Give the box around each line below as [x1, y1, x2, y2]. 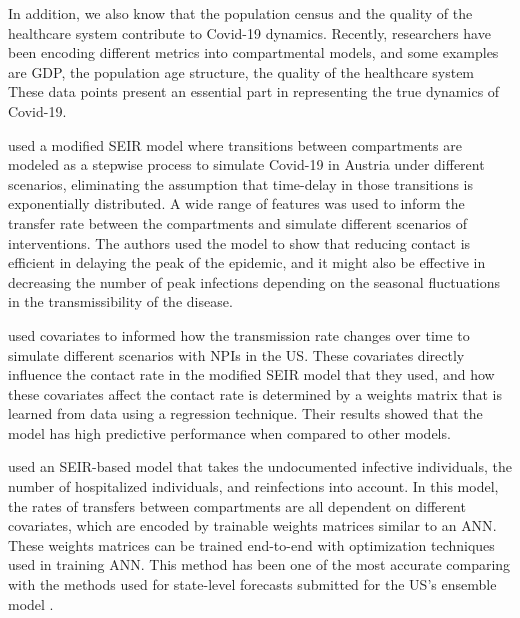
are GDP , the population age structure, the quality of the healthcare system [8, 61, 475, 82]
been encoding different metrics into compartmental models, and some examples [8, 42, 499, 63]
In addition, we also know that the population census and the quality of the [8, 3, 473, 23]
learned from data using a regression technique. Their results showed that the [8, 403, 483, 424]
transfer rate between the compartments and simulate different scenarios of [8, 212, 468, 233]
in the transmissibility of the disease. [8, 291, 233, 312]
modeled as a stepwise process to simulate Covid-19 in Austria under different [8, 154, 485, 175]
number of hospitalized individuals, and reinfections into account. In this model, [8, 476, 499, 497]
